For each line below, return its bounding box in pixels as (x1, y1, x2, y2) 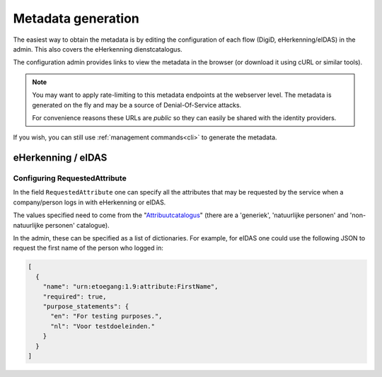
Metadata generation (13, 11, 139, 26)
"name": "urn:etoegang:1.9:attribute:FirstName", (42, 283, 219, 291)
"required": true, (42, 292, 107, 301)
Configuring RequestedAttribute (13, 173, 127, 183)
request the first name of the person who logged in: (13, 244, 164, 253)
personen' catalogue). (45, 221, 110, 229)
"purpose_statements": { (42, 302, 129, 311)
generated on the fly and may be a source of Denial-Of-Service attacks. (32, 100, 242, 109)
